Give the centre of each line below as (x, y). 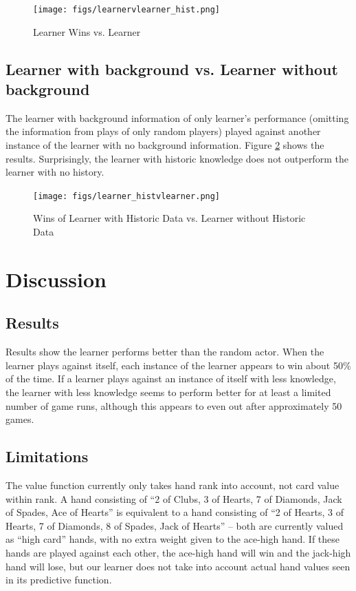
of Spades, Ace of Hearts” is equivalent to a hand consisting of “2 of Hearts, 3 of (175, 512)
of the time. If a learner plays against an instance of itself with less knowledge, (171, 379)
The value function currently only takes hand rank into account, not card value (173, 485)
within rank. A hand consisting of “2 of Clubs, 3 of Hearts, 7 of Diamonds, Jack (174, 498)
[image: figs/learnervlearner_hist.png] (127, 10)
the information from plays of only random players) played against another (163, 131)
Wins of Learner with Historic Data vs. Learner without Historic (169, 218)
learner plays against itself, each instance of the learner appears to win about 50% (178, 365)
